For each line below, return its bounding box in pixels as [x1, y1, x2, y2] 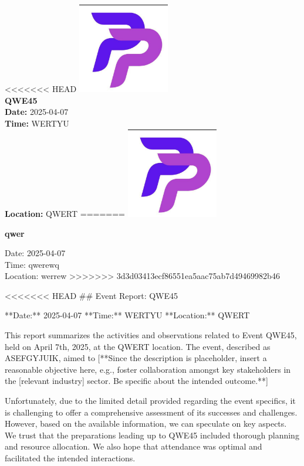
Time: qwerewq [5, 258, 59, 270]
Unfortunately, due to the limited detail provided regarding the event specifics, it [5, 394, 296, 407]
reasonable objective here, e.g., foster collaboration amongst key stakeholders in [5, 363, 291, 375]
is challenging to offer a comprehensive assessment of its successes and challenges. [5, 406, 298, 418]
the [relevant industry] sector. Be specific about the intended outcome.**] [5, 375, 268, 387]
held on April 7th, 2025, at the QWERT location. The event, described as [5, 340, 271, 352]
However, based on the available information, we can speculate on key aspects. [5, 417, 287, 430]
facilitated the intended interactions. [5, 452, 136, 464]
